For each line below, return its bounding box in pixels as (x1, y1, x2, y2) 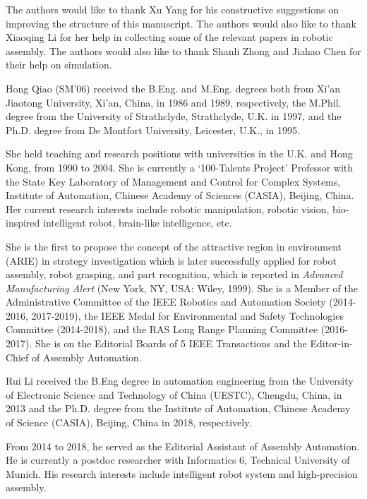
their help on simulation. (6, 57, 112, 72)
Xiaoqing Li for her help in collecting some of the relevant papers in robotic (6, 30, 333, 44)
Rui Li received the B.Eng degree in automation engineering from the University (6, 373, 354, 388)
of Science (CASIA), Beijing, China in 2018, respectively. (6, 415, 252, 430)
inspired (6, 215, 40, 230)
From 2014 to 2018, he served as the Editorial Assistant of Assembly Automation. (6, 438, 360, 453)
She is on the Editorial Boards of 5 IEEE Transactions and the (35, 336, 307, 351)
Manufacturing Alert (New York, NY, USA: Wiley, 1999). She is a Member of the (6, 280, 359, 295)
